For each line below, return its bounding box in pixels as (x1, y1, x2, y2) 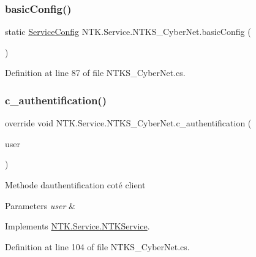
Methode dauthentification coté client (5, 178, 146, 191)
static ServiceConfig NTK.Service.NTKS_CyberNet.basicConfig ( (5, 25, 251, 38)
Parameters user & (5, 199, 76, 212)
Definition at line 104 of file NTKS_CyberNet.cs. (5, 240, 190, 253)
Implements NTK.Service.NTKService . (5, 220, 150, 232)
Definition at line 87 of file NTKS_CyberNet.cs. (5, 66, 186, 79)
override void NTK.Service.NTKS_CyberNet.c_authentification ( (5, 117, 252, 129)
